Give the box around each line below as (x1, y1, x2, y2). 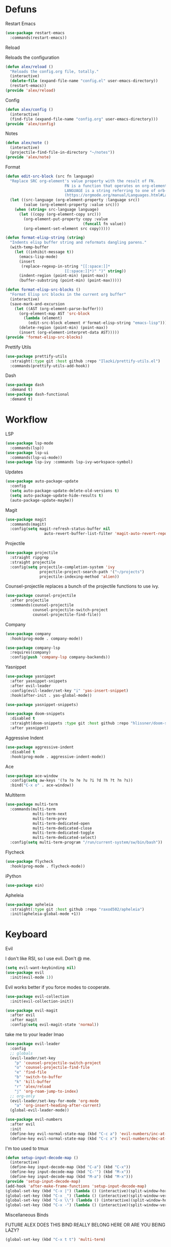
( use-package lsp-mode (5, 440, 53, 445)
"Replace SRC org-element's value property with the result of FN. (10, 178, 156, 183)
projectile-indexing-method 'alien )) (39, 574, 120, 579)
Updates (5, 469, 23, 475)
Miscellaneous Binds (5, 1212, 49, 1218)
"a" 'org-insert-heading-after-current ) (14, 1103, 101, 1108)
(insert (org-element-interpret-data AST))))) (18, 330, 120, 335)
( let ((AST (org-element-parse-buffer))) (14, 306, 103, 311)
